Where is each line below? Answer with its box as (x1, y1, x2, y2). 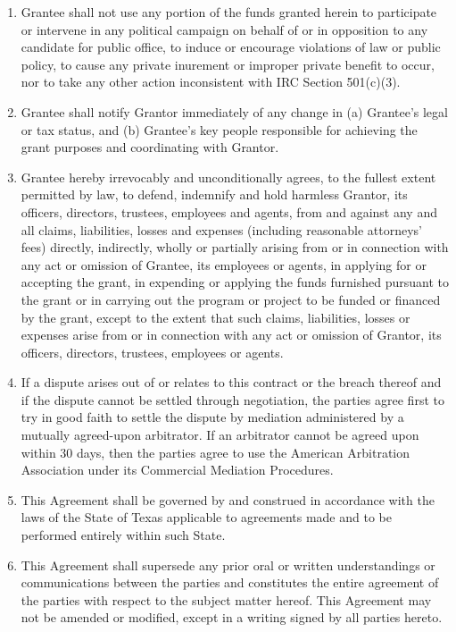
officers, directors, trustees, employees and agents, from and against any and (21, 202, 437, 221)
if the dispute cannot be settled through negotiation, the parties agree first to (21, 390, 444, 409)
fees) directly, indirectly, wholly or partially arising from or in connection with (21, 238, 449, 257)
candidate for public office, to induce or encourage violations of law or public (21, 38, 441, 56)
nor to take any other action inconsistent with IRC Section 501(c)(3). (21, 72, 401, 91)
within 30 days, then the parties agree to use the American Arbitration (21, 442, 410, 461)
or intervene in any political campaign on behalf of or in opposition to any (21, 20, 428, 38)
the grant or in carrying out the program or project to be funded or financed (21, 290, 441, 308)
